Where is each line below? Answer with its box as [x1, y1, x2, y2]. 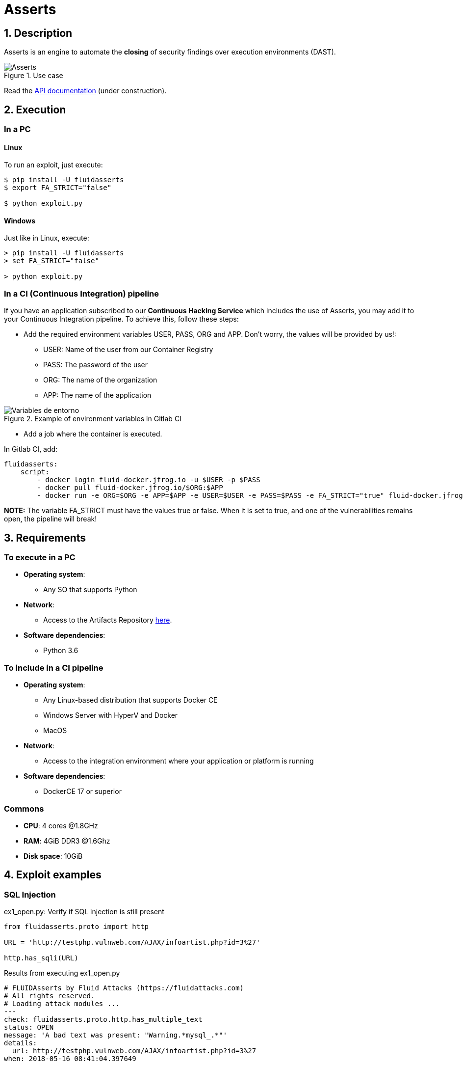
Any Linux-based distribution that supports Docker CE [43, 696, 218, 705]
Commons [4, 803, 44, 814]
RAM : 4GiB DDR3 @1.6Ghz [24, 836, 110, 845]
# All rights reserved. [4, 992, 95, 1000]
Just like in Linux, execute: [4, 234, 89, 243]
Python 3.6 [43, 646, 78, 655]
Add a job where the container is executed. [24, 430, 162, 438]
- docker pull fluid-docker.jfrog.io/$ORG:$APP [37, 484, 223, 492]
